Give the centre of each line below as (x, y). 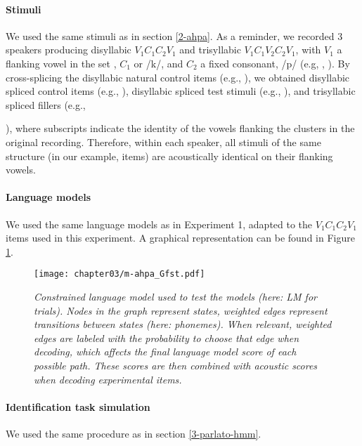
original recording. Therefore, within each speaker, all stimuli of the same (163, 142)
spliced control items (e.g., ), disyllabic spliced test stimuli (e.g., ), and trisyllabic (181, 91)
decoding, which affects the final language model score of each (165, 352)
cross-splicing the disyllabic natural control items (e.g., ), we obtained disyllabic (178, 77)
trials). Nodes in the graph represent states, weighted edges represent (181, 310)
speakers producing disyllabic (69, 50)
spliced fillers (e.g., (46, 104)
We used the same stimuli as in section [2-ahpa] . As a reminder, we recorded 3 (174, 35)
